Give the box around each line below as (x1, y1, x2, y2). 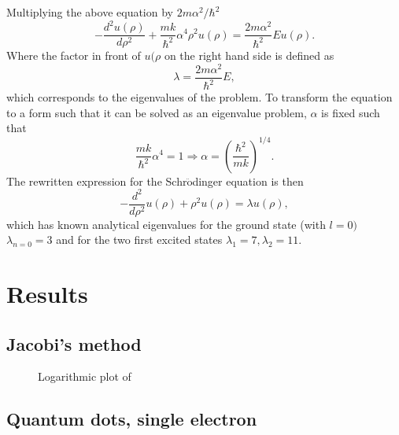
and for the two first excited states (56, 231, 223, 248)
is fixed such (321, 104, 380, 120)
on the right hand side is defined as (164, 47, 334, 64)
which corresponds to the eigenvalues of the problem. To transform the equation (6, 89, 393, 105)
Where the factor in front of (6, 47, 141, 64)
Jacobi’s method (6, 331, 142, 356)
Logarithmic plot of (38, 368, 131, 385)
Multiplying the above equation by (6, 4, 173, 20)
